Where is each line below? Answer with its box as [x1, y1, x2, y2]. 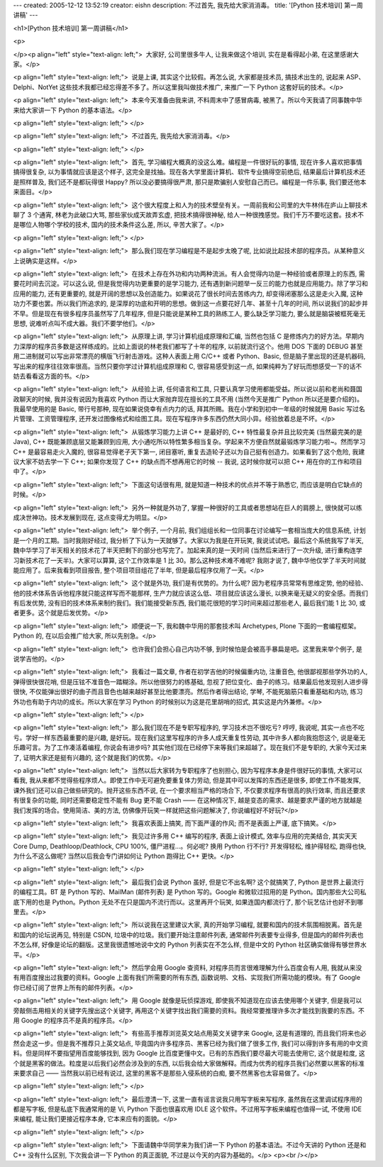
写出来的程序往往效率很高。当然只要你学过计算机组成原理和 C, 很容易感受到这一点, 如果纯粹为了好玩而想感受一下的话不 [13, 362, 362, 370]
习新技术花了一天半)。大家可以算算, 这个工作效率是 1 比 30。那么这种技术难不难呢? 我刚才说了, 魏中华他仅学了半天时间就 [13, 556, 367, 564]
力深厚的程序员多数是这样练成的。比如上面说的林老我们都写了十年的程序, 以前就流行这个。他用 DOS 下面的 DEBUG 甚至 [13, 342, 363, 350]
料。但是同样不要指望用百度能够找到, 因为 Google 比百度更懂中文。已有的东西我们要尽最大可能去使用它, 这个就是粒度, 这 [13, 1049, 365, 1058]
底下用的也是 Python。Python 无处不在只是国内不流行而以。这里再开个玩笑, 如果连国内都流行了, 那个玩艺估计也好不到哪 [13, 898, 363, 906]
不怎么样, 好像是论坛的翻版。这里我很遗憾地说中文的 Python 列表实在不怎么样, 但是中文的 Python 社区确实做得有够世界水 [13, 940, 367, 949]
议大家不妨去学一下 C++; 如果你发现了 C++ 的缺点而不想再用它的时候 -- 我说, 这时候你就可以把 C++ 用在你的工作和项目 [13, 457, 362, 466]
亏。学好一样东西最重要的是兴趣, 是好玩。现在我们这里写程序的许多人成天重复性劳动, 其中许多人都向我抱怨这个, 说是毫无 [13, 733, 365, 742]
